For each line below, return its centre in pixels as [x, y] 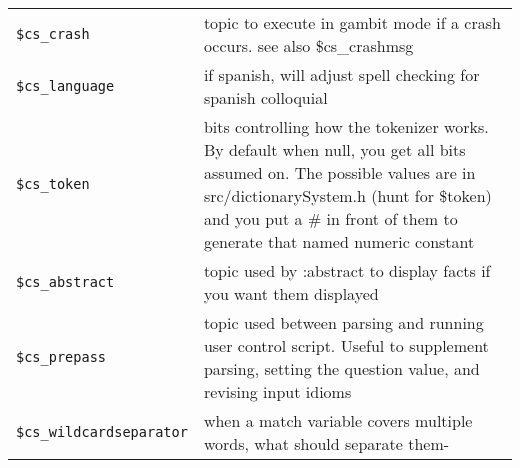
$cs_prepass [61, 357]
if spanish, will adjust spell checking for [341, 74]
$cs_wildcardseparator [102, 432]
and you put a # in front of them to [330, 218]
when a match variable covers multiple [338, 420]
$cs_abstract [65, 282]
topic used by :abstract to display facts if [347, 270]
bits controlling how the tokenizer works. [346, 126]
